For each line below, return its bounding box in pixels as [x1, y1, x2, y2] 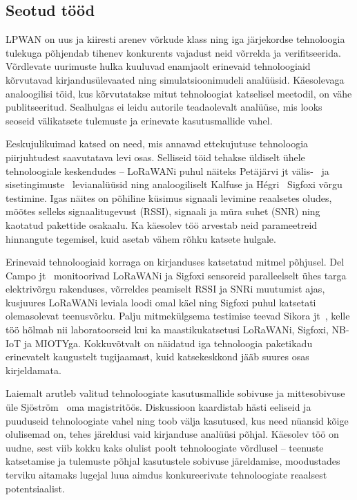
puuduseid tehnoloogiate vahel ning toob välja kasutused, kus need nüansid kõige [6, 413, 349, 427]
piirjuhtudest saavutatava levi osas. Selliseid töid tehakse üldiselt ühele [6, 149, 305, 164]
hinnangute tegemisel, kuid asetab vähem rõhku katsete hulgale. [6, 231, 276, 246]
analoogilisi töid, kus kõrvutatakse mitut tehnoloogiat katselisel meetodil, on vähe [6, 86, 352, 100]
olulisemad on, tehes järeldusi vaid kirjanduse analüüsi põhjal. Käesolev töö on [6, 427, 339, 441]
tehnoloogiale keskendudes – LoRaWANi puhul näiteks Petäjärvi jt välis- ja [6, 163, 329, 178]
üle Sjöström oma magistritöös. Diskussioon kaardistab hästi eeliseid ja [6, 400, 311, 414]
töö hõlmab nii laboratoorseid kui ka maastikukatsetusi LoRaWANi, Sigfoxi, [6, 322, 329, 337]
